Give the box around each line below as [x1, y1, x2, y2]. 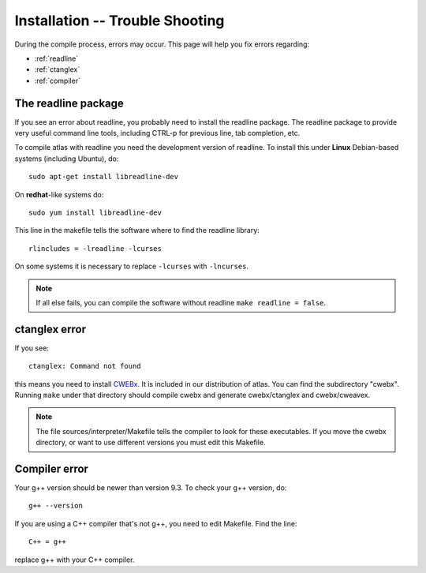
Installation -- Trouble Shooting [14, 12, 225, 29]
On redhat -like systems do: [14, 189, 104, 199]
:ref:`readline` [34, 54, 79, 63]
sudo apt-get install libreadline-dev [28, 172, 179, 182]
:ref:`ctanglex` [34, 65, 80, 74]
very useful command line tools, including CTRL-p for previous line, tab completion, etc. [14, 129, 301, 138]
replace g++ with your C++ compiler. [14, 555, 135, 564]
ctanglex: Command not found [28, 361, 141, 371]
